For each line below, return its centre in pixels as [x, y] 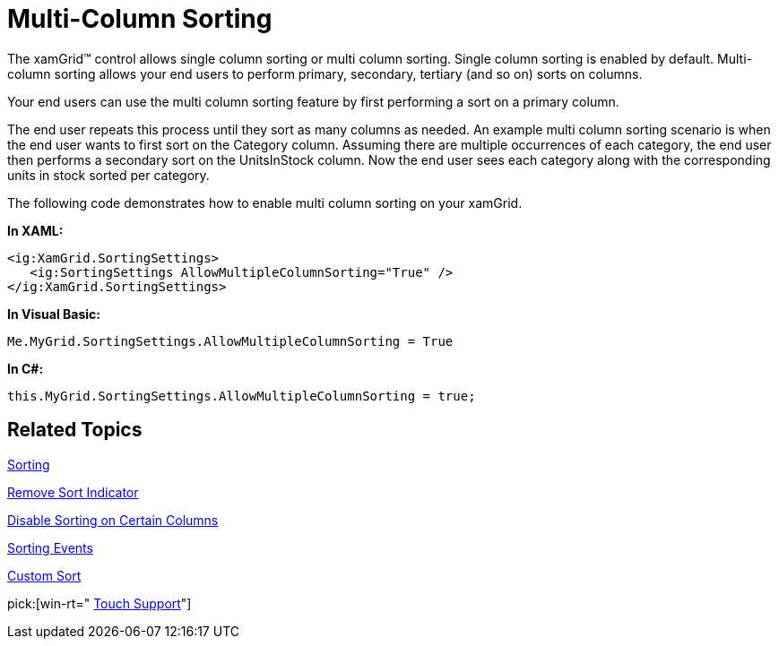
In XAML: [35, 230]
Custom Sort [44, 575]
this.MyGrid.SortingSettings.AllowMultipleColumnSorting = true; [242, 396]
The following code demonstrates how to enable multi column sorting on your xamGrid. [265, 202]
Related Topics [75, 430]
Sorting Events [50, 547]
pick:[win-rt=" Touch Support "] [100, 603]
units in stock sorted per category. [108, 175]
